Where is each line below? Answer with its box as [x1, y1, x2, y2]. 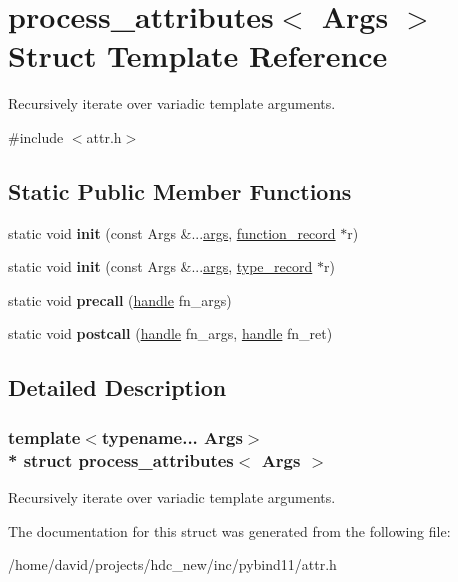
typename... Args [101, 424, 243, 449]
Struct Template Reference [8, 35, 388, 76]
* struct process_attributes [8, 447, 234, 472]
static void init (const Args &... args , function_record [8, 222, 336, 243]
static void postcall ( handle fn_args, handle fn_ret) [8, 323, 333, 344]
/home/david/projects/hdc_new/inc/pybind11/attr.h [8, 554, 337, 575]
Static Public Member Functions [8, 175, 352, 206]
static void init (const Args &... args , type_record [8, 256, 313, 277]
